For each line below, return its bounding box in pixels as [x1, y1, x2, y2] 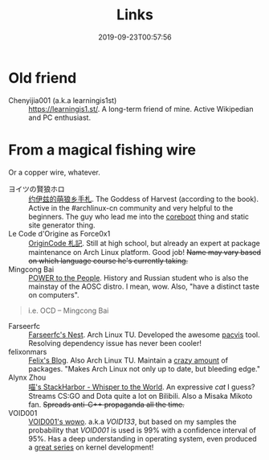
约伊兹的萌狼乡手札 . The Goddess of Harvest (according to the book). [28, 194, 259, 203]
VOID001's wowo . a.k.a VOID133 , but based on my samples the [28, 417, 237, 426]
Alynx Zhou [8, 372, 47, 382]
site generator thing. [28, 220, 96, 230]
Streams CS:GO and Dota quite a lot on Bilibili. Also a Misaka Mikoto [28, 391, 253, 400]
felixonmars [8, 347, 47, 356]
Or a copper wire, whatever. [8, 167, 100, 177]
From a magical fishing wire [8, 141, 197, 158]
